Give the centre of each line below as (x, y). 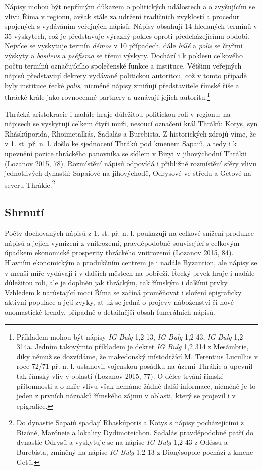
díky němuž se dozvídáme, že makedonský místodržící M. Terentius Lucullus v (137, 356)
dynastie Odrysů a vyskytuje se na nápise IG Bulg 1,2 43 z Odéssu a (122, 442)
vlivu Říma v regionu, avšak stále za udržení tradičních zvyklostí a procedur (122, 16)
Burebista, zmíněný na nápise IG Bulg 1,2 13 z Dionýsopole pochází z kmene (135, 452)
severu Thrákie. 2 (30, 184)
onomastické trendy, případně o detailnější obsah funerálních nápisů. (110, 312)
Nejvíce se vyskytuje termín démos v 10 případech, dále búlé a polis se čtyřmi (124, 46)
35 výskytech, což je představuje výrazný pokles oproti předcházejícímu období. (127, 36)
